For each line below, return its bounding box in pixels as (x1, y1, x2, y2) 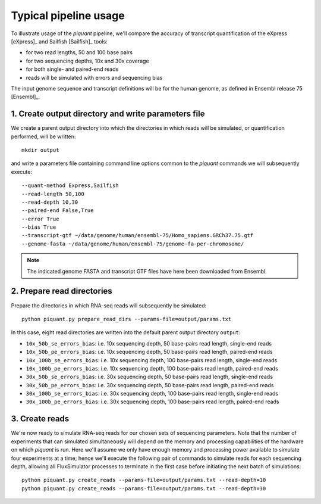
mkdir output (21, 147, 59, 153)
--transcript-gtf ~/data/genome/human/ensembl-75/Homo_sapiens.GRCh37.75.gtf (21, 232, 254, 239)
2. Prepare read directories (11, 286, 112, 296)
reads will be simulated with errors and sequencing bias (26, 74, 163, 81)
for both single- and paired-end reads (26, 66, 119, 73)
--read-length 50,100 (21, 191, 84, 197)
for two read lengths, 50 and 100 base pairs (26, 49, 133, 56)
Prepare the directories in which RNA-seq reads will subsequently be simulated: (11, 301, 207, 309)
